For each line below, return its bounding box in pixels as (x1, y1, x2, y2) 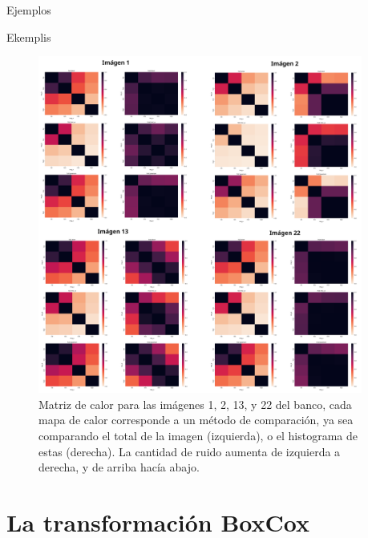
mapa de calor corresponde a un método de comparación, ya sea (38, 411, 354, 428)
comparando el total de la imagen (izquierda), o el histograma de (38, 427, 358, 443)
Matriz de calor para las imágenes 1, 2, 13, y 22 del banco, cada (38, 395, 352, 412)
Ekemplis (6, 28, 51, 45)
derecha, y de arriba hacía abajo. (38, 459, 200, 475)
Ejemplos (6, 2, 51, 18)
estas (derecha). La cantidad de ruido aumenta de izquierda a (38, 443, 341, 459)
